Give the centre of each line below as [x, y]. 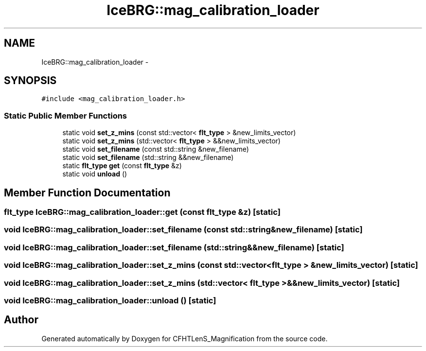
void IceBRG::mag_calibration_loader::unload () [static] [110, 300]
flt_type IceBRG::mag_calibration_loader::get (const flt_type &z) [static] [142, 212]
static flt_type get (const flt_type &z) [122, 166]
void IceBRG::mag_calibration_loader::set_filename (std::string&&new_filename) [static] [174, 247]
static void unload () [95, 174]
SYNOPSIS [30, 81]
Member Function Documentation [87, 193]
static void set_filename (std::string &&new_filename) [148, 158]
